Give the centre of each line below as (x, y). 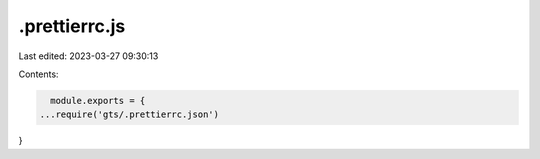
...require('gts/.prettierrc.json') (129, 114)
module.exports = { (98, 100)
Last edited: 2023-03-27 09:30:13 (88, 56)
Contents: (38, 74)
